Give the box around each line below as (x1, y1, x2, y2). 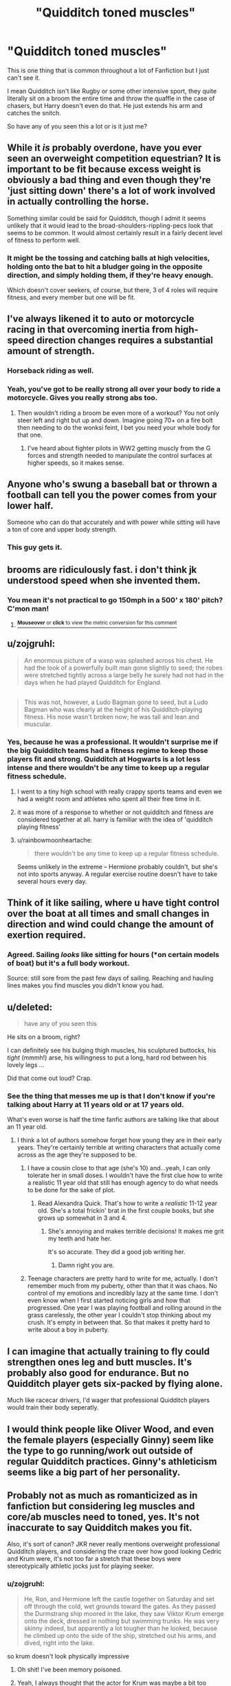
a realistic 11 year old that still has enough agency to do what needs (27, 1179, 219, 1187)
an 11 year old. (7, 1123, 47, 1131)
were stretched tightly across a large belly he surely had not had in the (23, 670, 224, 679)
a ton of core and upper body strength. (7, 525, 118, 534)
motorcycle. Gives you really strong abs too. (7, 393, 158, 403)
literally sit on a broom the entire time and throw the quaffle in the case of (7, 94, 215, 102)
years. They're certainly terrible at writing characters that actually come (16, 1143, 221, 1152)
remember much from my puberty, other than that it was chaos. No (27, 1282, 218, 1290)
